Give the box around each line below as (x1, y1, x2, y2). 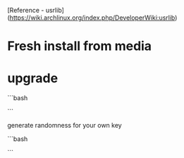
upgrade (7, 71, 59, 87)
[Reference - (7, 6, 44, 14)
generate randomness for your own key (7, 121, 122, 130)
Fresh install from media (7, 38, 152, 54)
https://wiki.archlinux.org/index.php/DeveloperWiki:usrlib (9, 13, 176, 22)
